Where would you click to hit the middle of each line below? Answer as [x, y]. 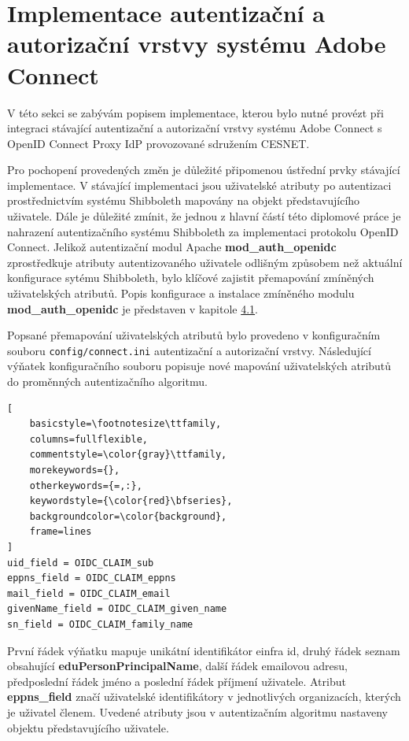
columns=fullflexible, [88, 439]
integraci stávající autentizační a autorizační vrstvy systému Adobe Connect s [195, 128]
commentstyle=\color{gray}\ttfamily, [128, 455]
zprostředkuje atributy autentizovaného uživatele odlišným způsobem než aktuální [205, 262]
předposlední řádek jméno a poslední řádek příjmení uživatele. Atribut [177, 681]
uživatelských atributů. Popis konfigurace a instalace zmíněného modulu [181, 293]
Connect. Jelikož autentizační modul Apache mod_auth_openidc [172, 247]
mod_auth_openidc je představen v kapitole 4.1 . [133, 308]
